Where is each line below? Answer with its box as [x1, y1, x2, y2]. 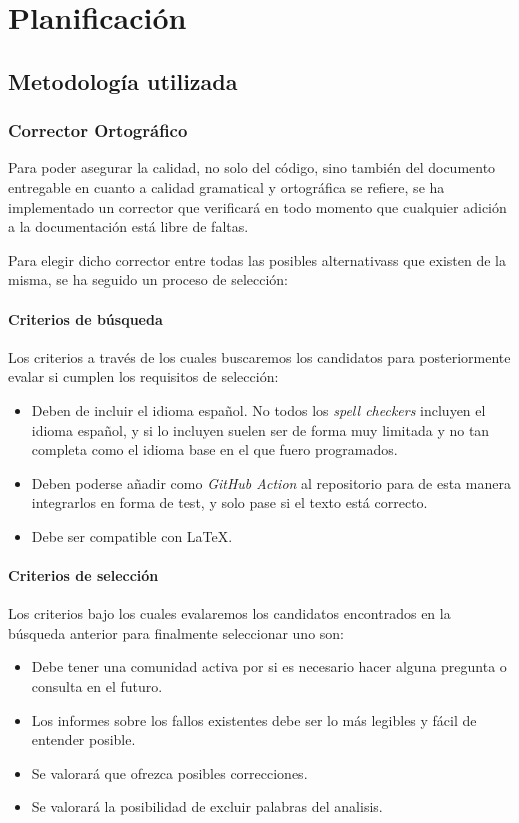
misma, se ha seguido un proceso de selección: [8, 269, 288, 290]
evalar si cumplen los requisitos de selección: [8, 366, 279, 387]
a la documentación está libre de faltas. [8, 216, 249, 237]
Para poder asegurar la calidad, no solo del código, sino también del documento [8, 157, 496, 178]
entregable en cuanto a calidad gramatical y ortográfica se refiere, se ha [8, 176, 445, 197]
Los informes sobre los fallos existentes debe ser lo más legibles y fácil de [31, 709, 477, 730]
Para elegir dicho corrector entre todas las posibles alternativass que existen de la [8, 249, 506, 270]
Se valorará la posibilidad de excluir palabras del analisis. [31, 796, 383, 817]
